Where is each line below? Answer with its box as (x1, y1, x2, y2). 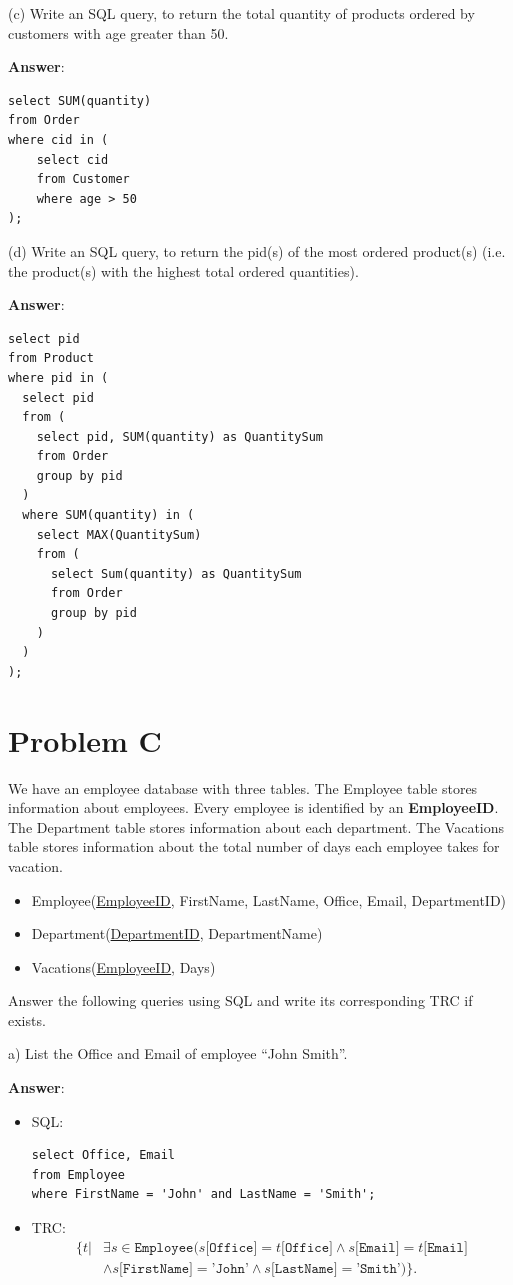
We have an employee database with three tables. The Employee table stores (8, 777, 478, 798)
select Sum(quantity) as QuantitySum (50, 566, 302, 581)
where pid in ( (8, 370, 109, 385)
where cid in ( (8, 132, 109, 147)
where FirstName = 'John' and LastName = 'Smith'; (31, 1187, 376, 1202)
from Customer (36, 172, 130, 187)
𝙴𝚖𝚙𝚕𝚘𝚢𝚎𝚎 (134, 1240, 194, 1255)
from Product (8, 351, 94, 366)
